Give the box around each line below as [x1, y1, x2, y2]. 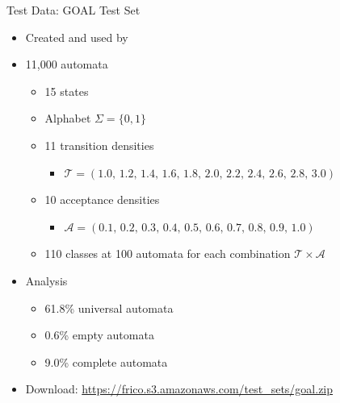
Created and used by [25, 28, 128, 45]
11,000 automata [25, 56, 108, 73]
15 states [44, 82, 89, 99]
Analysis [25, 272, 68, 289]
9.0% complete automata [44, 353, 168, 370]
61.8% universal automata [44, 299, 174, 316]
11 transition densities [44, 136, 154, 153]
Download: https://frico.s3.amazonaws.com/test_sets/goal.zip [25, 380, 334, 397]
